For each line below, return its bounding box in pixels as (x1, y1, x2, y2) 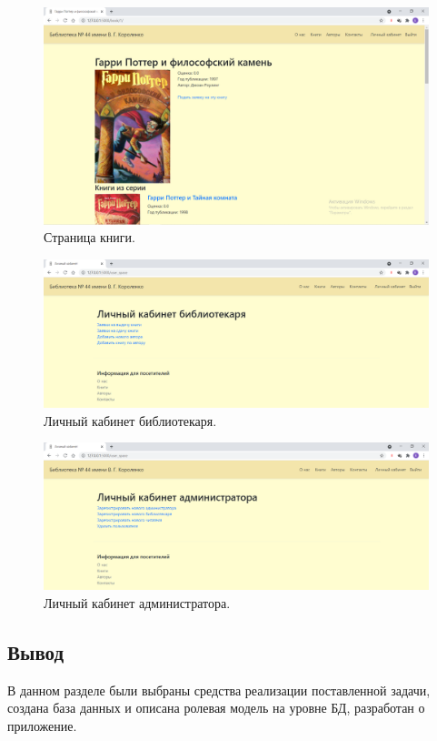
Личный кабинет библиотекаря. (44, 411, 217, 430)
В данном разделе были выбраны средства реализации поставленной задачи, (7, 680, 431, 699)
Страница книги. (44, 228, 135, 247)
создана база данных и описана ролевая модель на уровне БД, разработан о (7, 698, 425, 717)
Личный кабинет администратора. (44, 593, 231, 612)
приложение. (7, 716, 77, 735)
